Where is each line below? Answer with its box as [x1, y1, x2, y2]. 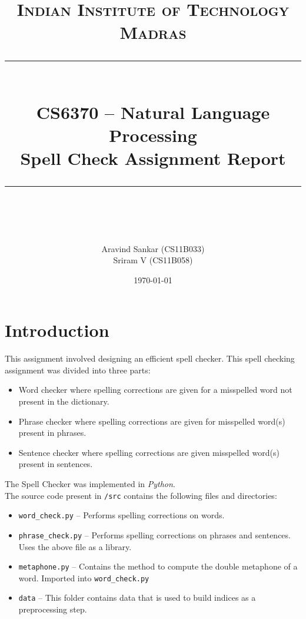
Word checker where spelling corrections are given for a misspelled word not [18, 383, 292, 396]
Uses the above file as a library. [18, 540, 132, 552]
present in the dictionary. [18, 395, 109, 407]
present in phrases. [18, 426, 87, 439]
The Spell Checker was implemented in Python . [5, 477, 175, 489]
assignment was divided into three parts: [5, 363, 151, 376]
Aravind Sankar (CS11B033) [101, 242, 205, 254]
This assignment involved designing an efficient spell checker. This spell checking [5, 352, 295, 365]
